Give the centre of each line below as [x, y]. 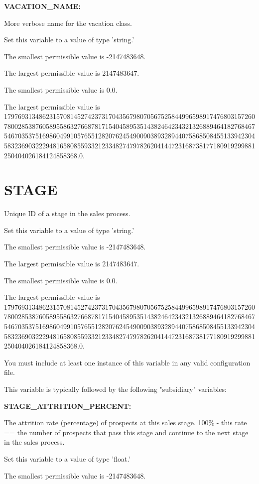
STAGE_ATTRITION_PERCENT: [68, 406]
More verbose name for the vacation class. [68, 23]
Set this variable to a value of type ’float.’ [67, 458]
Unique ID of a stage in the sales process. [67, 213]
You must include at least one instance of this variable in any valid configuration [127, 362]
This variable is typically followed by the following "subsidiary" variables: [115, 389]
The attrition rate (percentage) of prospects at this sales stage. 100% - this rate [126, 423]
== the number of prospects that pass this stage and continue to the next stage [126, 432]
